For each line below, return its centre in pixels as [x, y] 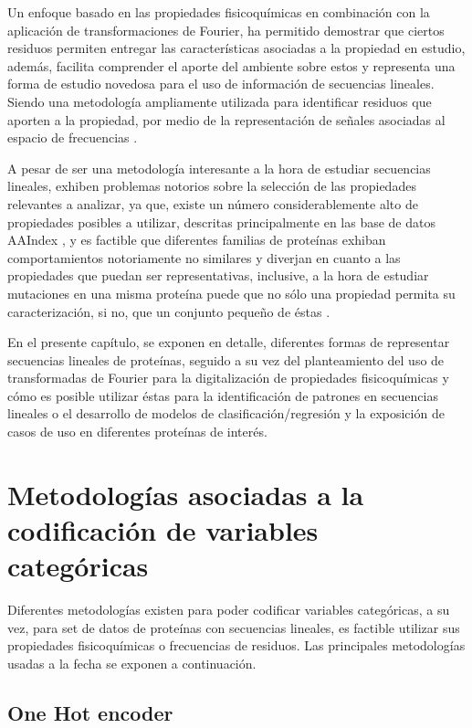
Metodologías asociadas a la [186, 494]
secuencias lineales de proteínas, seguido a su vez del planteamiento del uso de [226, 359]
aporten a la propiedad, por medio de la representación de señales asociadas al [226, 119]
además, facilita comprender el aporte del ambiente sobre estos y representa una [231, 65]
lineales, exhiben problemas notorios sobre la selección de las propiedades [212, 186]
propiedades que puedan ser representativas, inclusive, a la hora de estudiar [218, 275]
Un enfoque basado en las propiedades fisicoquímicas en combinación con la [219, 12]
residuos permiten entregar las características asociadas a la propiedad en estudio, [236, 48]
